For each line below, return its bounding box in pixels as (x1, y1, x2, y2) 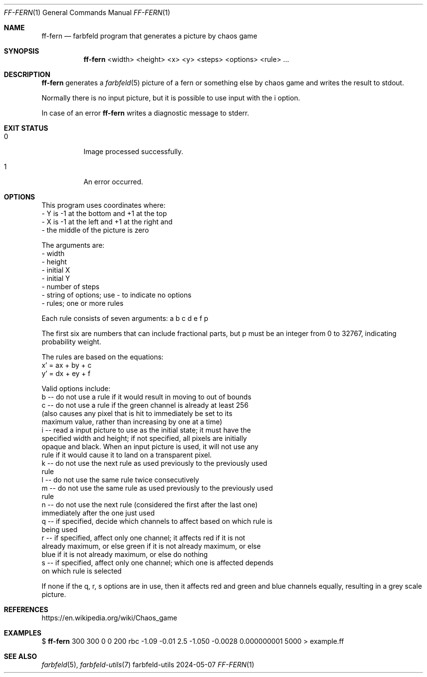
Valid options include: (41, 384, 111, 393)
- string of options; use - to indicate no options (41, 291, 192, 299)
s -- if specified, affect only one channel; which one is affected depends (41, 558, 273, 567)
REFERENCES (4, 605, 48, 614)
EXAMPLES (4, 629, 41, 637)
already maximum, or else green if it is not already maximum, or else (41, 542, 261, 550)
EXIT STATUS (4, 124, 48, 132)
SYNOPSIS (4, 47, 39, 55)
